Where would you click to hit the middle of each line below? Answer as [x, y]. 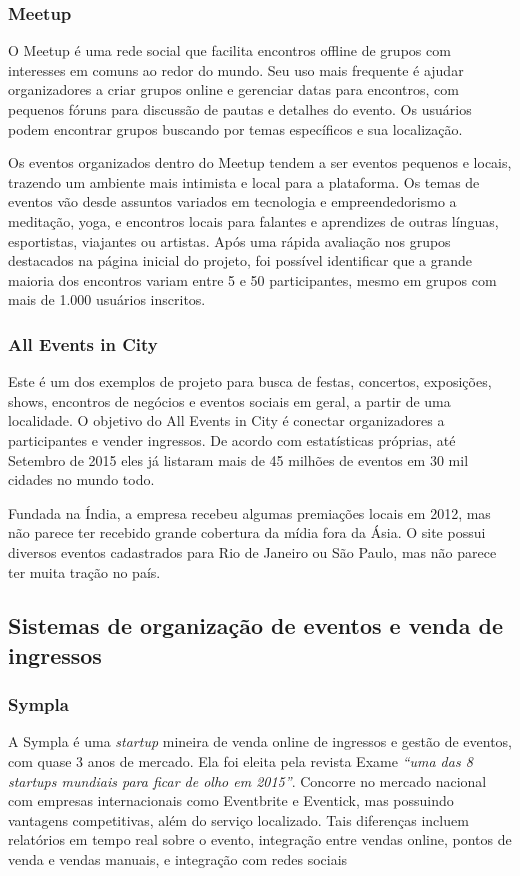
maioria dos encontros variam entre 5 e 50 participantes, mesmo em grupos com [252, 279]
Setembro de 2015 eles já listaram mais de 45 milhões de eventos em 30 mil [238, 459]
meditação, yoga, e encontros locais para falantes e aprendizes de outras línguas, [253, 220]
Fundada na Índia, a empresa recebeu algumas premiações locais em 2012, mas [249, 512]
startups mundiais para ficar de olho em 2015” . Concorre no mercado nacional [247, 780]
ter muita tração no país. [84, 571]
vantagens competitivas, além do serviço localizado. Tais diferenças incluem [238, 819]
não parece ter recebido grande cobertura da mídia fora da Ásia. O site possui [247, 532]
